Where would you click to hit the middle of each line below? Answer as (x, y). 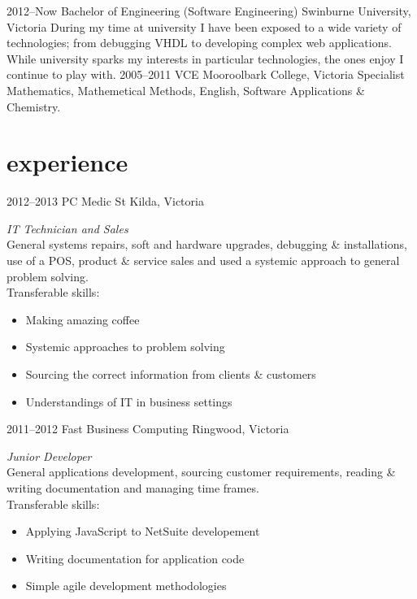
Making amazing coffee (83, 319)
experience (67, 162)
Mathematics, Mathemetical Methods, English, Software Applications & (186, 90)
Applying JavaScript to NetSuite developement (143, 531)
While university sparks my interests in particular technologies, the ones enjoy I (205, 58)
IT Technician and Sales (67, 228)
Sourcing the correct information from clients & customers (171, 374)
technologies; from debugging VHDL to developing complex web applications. (199, 43)
